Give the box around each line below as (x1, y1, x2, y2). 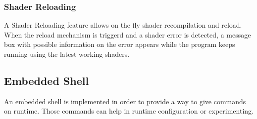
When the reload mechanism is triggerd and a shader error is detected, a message (4, 29, 251, 40)
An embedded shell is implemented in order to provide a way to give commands (4, 96, 246, 106)
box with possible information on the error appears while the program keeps (4, 39, 235, 49)
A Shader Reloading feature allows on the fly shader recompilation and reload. (4, 20, 242, 30)
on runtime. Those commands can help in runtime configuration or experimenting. (4, 106, 254, 116)
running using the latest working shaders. (4, 49, 130, 59)
